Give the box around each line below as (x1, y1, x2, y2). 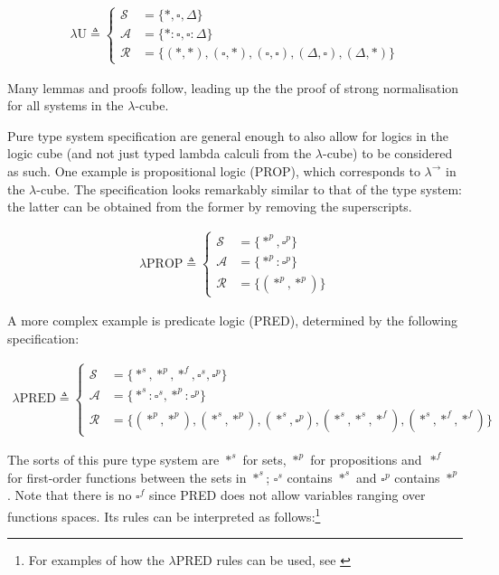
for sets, (242, 450, 287, 469)
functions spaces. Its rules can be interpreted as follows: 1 (7, 504, 321, 525)
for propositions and (310, 450, 422, 469)
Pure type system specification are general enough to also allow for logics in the (7, 126, 448, 145)
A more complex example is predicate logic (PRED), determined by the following (7, 311, 457, 330)
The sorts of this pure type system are (7, 450, 220, 469)
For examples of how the (28, 551, 165, 570)
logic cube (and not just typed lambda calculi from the (7, 144, 312, 163)
